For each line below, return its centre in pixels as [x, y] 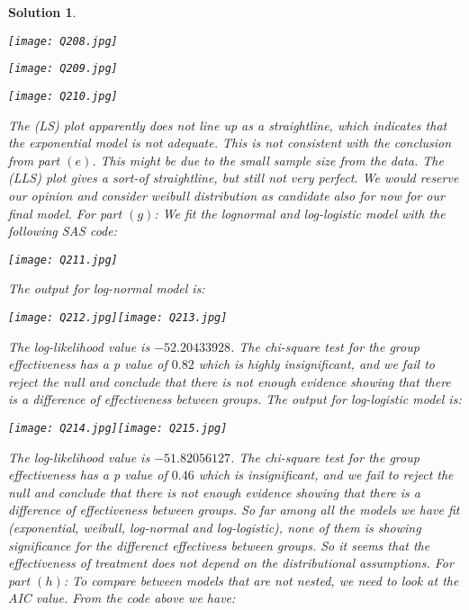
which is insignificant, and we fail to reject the [326, 475]
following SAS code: [63, 231]
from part [34, 160]
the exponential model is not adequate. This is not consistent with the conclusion [230, 143]
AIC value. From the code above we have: [122, 598]
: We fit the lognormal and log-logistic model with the [300, 213]
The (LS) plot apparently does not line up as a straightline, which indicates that [228, 125]
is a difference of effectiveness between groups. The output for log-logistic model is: [235, 399]
